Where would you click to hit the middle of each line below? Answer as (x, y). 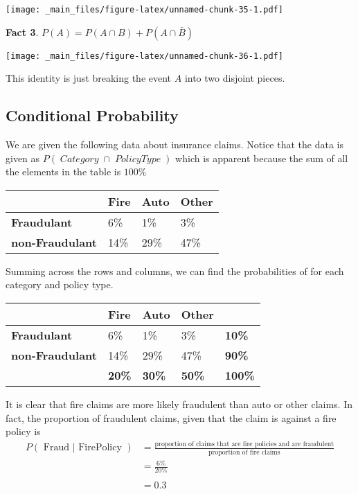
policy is (23, 431)
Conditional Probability (92, 115)
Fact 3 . (22, 32)
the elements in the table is (63, 171)
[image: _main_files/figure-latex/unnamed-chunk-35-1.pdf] (144, 10)
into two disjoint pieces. (235, 78)
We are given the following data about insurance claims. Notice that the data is (174, 144)
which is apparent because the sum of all (262, 158)
